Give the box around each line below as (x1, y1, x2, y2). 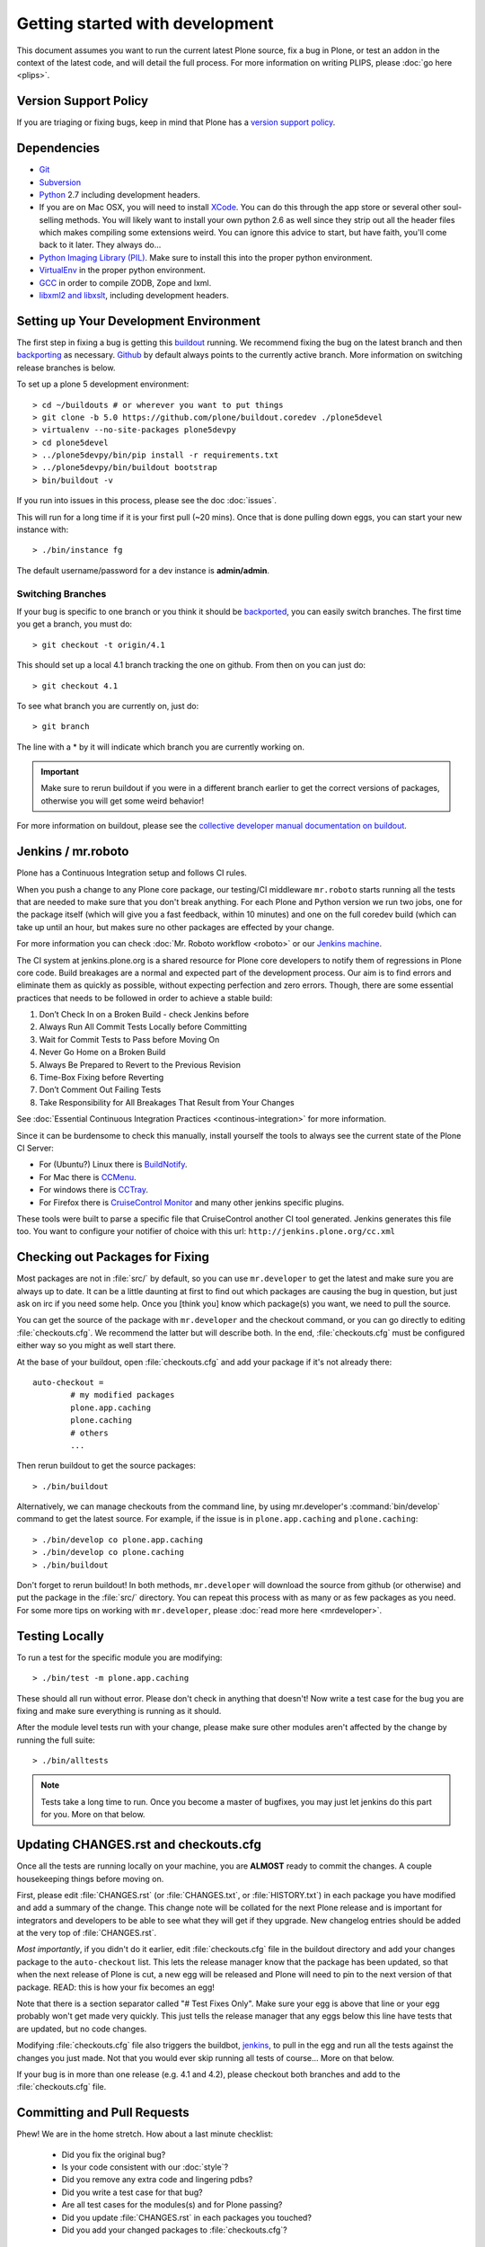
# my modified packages (70, 1390, 175, 1400)
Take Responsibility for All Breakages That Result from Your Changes (39, 1097, 295, 1107)
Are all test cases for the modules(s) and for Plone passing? (61, 2199, 283, 2210)
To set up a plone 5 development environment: (16, 378, 190, 390)
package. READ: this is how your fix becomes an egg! (16, 1982, 216, 1993)
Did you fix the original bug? (61, 2149, 166, 2160)
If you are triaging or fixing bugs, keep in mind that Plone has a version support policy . (16, 117, 336, 128)
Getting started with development (16, 13, 274, 33)
